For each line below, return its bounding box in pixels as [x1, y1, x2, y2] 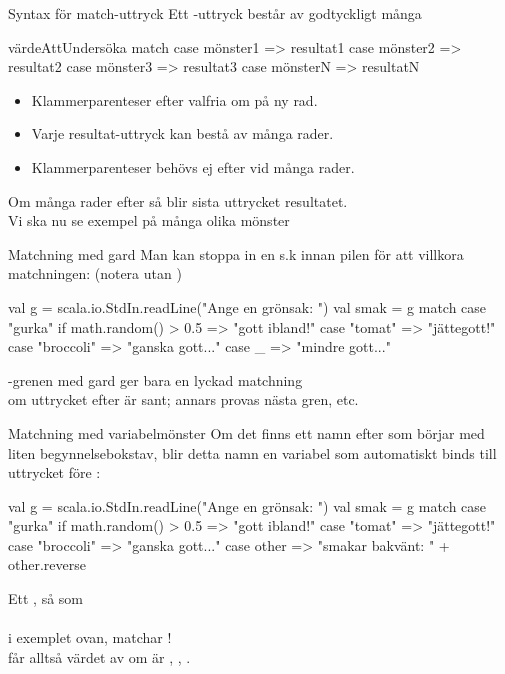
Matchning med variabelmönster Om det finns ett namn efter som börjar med [8, 422, 485, 443]
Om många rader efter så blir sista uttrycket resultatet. [8, 190, 348, 211]
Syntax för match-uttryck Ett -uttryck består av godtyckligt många [8, 3, 422, 23]
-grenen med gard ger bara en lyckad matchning [8, 369, 303, 390]
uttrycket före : [8, 462, 101, 483]
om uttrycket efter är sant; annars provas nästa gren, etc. [8, 389, 359, 410]
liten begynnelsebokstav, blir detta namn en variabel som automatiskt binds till [8, 442, 497, 463]
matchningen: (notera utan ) [8, 263, 182, 284]
